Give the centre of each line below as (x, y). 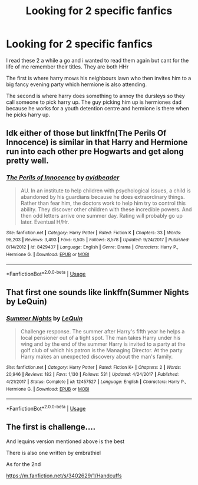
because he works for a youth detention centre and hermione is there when (98, 108)
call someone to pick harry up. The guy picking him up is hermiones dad (94, 102)
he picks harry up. (28, 114)
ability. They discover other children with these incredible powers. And (106, 209)
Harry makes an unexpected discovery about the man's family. (97, 356)
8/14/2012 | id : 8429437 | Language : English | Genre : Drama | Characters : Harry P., (92, 247)
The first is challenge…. (51, 427)
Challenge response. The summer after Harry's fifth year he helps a (103, 331)
